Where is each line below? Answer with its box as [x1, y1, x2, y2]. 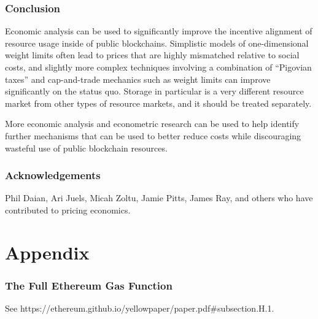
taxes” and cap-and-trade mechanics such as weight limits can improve [5, 72, 271, 85]
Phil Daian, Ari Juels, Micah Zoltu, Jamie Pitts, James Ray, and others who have [5, 191, 313, 204]
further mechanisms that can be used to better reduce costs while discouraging [5, 129, 301, 142]
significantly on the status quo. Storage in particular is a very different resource [5, 85, 304, 98]
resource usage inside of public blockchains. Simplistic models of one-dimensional [5, 36, 309, 49]
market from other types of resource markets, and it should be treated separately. [5, 96, 312, 109]
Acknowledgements [5, 167, 101, 183]
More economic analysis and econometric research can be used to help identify [5, 117, 300, 130]
